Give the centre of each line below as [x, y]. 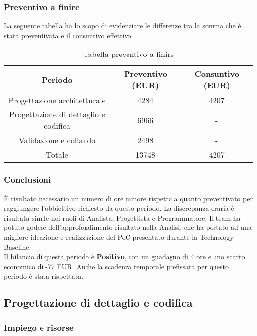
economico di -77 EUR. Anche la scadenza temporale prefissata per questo [116, 266]
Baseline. [18, 247]
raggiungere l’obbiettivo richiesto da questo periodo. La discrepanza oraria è [119, 208]
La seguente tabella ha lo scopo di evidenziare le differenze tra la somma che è [123, 26]
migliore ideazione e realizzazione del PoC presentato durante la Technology [119, 237]
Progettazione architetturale [57, 100]
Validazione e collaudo [57, 140]
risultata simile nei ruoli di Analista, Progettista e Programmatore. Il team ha [122, 217]
